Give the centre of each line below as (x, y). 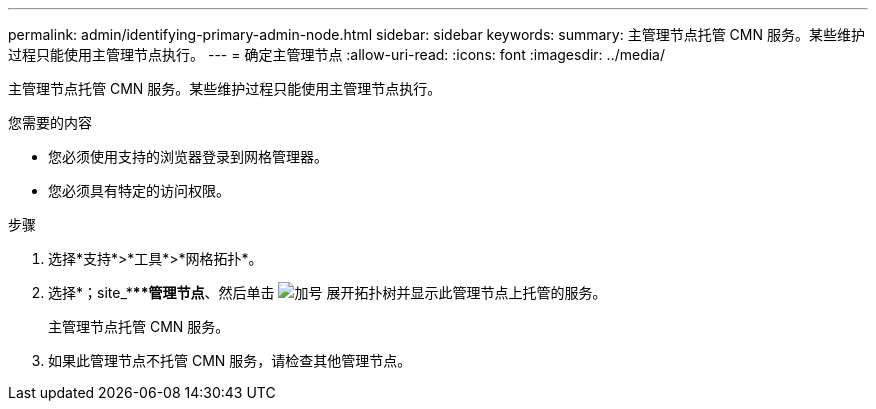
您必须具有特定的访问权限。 (139, 190)
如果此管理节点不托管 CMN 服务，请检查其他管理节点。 (230, 360)
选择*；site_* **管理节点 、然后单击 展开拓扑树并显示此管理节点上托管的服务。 (327, 292)
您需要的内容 (50, 122)
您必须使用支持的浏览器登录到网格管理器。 (188, 156)
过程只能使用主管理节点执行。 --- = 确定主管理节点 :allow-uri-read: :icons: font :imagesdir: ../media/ (337, 54)
